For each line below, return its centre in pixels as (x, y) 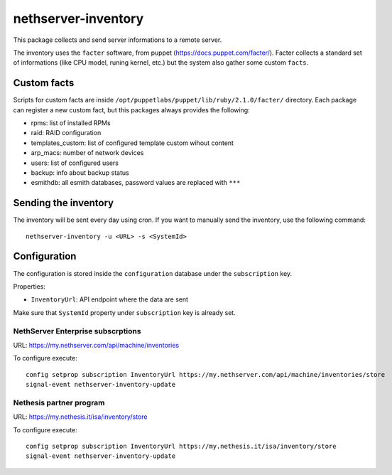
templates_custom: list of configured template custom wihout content (132, 143)
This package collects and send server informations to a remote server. (118, 40)
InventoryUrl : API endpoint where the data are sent (109, 299)
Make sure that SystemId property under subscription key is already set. (124, 312)
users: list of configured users (75, 163)
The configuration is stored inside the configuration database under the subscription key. (153, 273)
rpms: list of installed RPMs (71, 123)
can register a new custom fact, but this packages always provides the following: (131, 110)
